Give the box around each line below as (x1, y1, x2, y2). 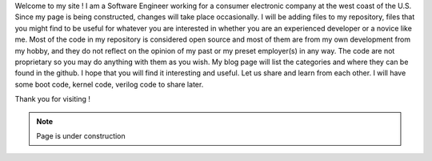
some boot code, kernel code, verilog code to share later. (14, 79, 204, 89)
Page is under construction (36, 131, 126, 140)
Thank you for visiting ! (14, 95, 91, 104)
